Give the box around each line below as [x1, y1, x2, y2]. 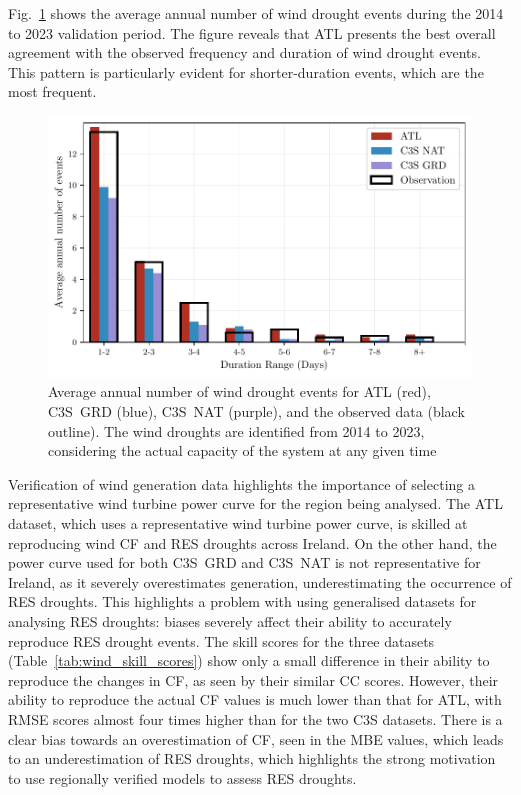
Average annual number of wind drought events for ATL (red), [48, 381, 431, 402]
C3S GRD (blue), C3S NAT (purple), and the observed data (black [48, 401, 465, 422]
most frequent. [8, 81, 97, 102]
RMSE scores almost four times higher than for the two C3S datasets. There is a [8, 708, 503, 729]
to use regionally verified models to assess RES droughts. [8, 767, 357, 788]
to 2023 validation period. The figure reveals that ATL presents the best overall [8, 22, 496, 43]
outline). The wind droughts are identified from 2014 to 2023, [48, 420, 425, 441]
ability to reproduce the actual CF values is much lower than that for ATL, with [8, 689, 502, 710]
